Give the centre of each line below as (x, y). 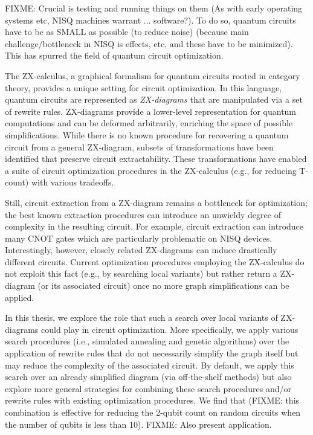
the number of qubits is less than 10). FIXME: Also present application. (138, 424)
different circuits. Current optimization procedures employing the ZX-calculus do (155, 261)
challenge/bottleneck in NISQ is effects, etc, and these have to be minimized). (149, 43)
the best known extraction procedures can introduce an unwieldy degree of (143, 214)
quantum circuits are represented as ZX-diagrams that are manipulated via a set (154, 99)
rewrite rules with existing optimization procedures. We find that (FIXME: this (152, 400)
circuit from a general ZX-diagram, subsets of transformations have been (139, 147)
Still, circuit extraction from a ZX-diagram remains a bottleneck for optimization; (156, 202)
